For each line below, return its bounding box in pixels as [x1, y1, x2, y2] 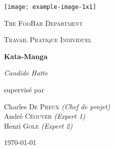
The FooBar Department [4, 17, 83, 28]
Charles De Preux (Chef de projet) [4, 101, 111, 111]
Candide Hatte [4, 68, 48, 78]
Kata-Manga [4, 51, 48, 61]
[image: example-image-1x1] [4, 3, 97, 10]
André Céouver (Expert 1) [4, 111, 86, 121]
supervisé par [4, 84, 45, 95]
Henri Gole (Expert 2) [4, 120, 73, 131]
